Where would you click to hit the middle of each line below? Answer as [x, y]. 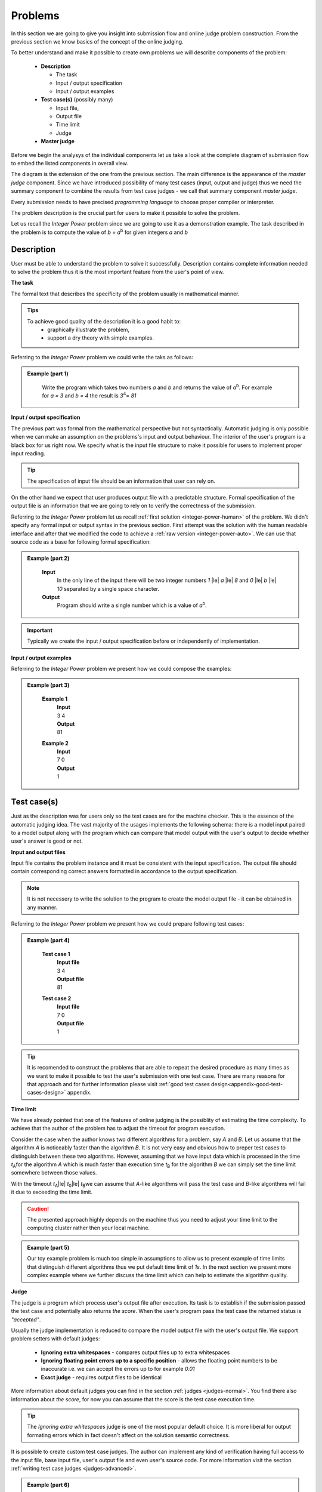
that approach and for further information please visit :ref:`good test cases [118, 1084]
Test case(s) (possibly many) [77, 100]
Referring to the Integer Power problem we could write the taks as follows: [102, 357]
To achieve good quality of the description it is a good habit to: [104, 321]
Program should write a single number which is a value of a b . [132, 605]
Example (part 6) [48, 1485]
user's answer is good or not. [47, 841]
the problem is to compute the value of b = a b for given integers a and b [99, 232]
